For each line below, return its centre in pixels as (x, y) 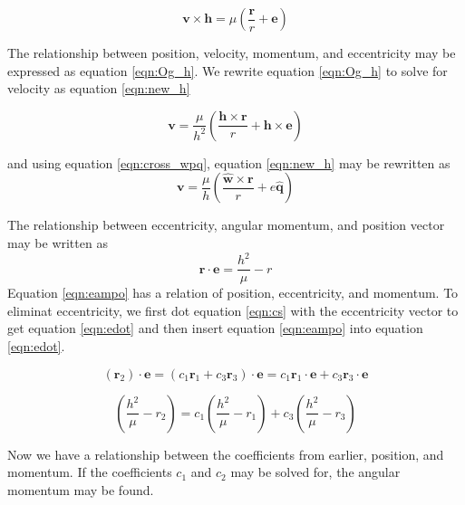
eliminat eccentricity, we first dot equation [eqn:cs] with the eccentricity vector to (233, 310)
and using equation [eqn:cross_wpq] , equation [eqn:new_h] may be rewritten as (229, 162)
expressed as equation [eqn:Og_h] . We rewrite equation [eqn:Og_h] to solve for (228, 70)
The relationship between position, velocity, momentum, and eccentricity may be (232, 52)
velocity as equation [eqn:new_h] (99, 88)
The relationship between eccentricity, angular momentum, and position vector (226, 225)
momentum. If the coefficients (90, 472)
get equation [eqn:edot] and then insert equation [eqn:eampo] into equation (215, 328)
